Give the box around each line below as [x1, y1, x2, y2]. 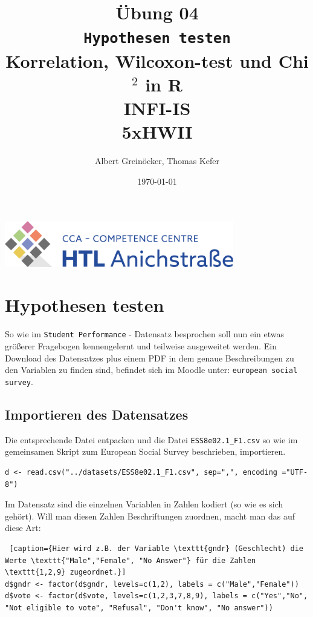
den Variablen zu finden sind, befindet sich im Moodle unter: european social [5, 363, 298, 376]
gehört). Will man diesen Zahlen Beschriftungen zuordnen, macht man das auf [5, 509, 295, 522]
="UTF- [282, 467, 308, 477]
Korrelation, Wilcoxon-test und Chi [5, 48, 309, 73]
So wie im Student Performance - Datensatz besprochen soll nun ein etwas [5, 328, 285, 340]
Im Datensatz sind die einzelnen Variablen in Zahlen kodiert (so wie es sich [5, 498, 283, 510]
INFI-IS [123, 96, 191, 120]
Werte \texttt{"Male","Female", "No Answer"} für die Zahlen [5, 556, 256, 565]
